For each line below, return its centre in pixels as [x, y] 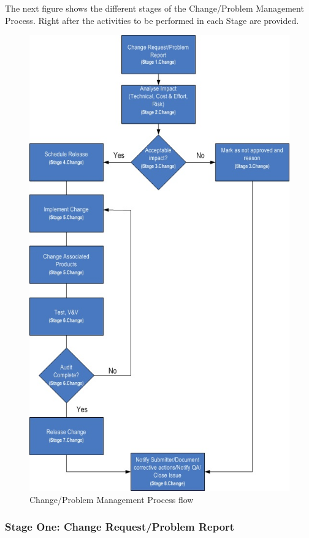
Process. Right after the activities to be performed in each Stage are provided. [152, 20]
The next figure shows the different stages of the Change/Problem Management [154, 8]
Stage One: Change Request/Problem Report [120, 527]
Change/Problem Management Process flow [112, 499]
